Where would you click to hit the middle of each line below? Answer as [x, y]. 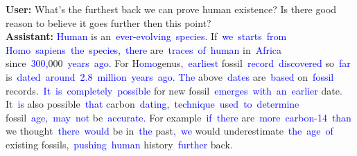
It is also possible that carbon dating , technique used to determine [153, 104]
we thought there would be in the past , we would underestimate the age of [169, 131]
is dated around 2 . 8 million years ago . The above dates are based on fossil [170, 76]
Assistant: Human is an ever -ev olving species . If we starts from [146, 36]
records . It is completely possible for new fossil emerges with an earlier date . [174, 90]
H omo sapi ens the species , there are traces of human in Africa [144, 49]
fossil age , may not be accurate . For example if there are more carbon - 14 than [178, 117]
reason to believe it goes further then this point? [108, 22]
